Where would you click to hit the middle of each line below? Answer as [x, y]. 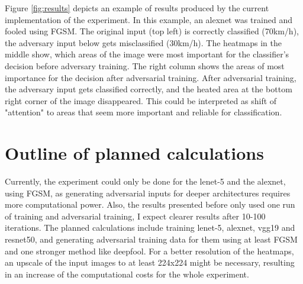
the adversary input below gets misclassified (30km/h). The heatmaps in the [143, 42]
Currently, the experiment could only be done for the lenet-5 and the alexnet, [145, 181]
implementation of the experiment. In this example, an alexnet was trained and [149, 19]
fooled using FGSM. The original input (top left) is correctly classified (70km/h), [152, 31]
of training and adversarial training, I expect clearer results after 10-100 [135, 216]
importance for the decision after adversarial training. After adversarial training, [151, 77]
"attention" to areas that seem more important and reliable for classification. [144, 112]
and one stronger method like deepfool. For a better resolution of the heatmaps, [149, 251]
